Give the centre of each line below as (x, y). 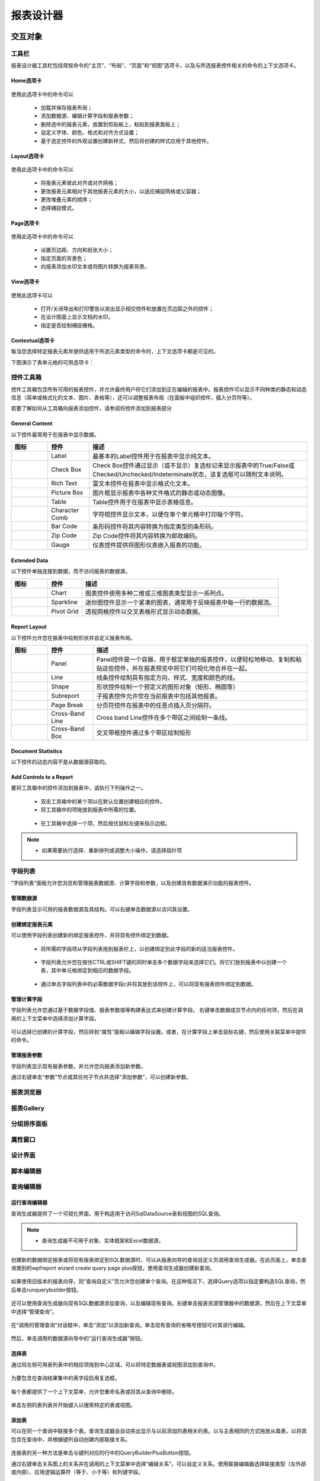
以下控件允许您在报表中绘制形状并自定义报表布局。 (73, 637)
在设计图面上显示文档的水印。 (77, 317)
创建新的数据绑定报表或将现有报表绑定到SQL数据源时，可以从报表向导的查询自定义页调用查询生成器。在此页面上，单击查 (159, 1259)
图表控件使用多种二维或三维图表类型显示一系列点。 (156, 593)
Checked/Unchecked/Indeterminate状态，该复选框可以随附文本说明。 (190, 475)
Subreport (65, 696)
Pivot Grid (65, 611)
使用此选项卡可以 (32, 295)
